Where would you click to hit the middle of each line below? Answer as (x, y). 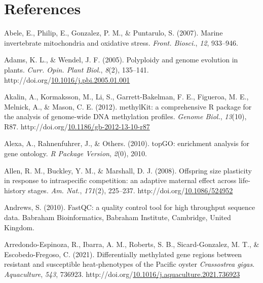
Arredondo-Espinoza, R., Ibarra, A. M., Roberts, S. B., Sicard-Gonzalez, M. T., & (132, 244)
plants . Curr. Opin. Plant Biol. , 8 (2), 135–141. (77, 69)
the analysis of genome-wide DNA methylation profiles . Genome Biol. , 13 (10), (125, 116)
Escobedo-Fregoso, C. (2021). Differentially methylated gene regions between (123, 254)
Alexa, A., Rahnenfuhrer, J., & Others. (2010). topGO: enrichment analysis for (127, 143)
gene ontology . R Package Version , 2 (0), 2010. (76, 153)
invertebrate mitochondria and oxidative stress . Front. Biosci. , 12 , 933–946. (121, 42)
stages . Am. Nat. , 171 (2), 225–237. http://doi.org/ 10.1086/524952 (130, 190)
